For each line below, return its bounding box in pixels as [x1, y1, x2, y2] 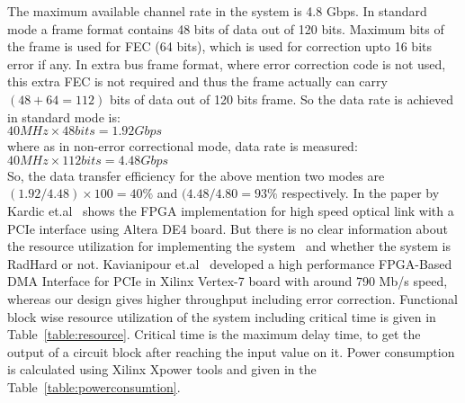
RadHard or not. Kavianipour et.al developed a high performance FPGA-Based [7, 254, 452, 273]
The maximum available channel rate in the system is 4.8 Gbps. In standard [7, 2, 427, 20]
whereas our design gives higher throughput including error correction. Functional [7, 289, 458, 308]
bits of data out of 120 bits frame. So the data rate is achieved [109, 89, 454, 108]
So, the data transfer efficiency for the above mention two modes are [7, 166, 385, 184]
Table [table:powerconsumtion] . [7, 377, 181, 396]
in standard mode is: [7, 107, 121, 126]
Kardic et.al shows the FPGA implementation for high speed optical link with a [7, 201, 454, 219]
